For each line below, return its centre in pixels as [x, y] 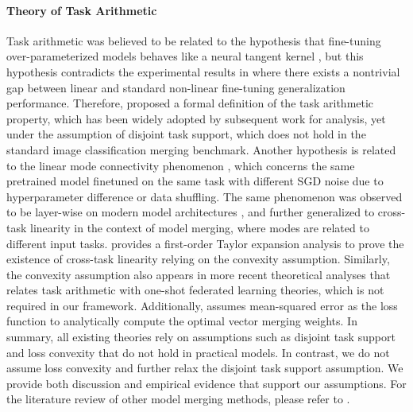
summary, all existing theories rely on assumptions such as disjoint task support [201, 337]
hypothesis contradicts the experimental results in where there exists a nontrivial [203, 71]
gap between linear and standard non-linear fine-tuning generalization [176, 87]
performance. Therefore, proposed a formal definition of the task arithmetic [190, 103]
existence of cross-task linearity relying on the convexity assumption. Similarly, [198, 259]
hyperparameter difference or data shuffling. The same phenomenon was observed [205, 196]
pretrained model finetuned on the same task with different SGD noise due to [195, 181]
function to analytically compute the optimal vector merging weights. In [182, 321]
